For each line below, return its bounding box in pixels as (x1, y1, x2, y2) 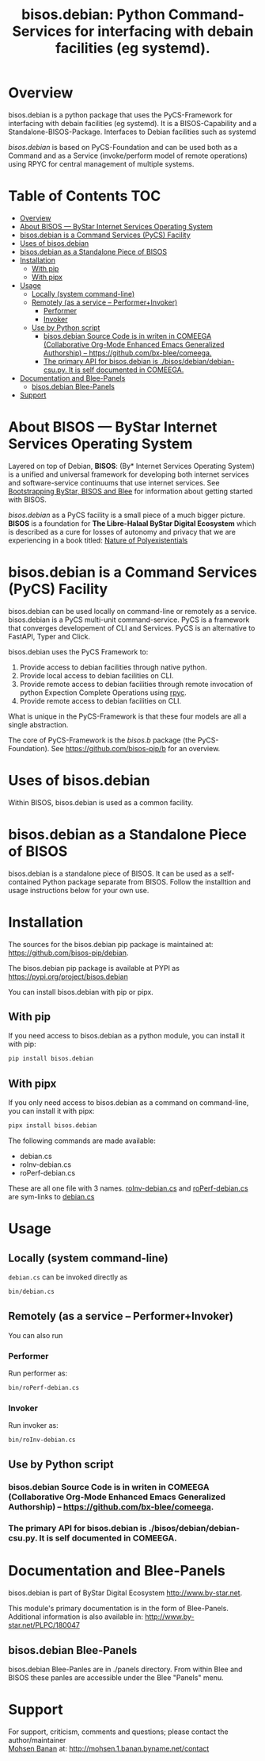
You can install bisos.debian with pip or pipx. (8, 987, 154, 996)
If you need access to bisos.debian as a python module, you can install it (8, 1031, 245, 1041)
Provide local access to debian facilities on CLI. (19, 670, 174, 680)
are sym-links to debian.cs (8, 1191, 95, 1201)
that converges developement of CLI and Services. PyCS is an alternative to (8, 623, 256, 632)
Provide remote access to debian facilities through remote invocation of (19, 679, 253, 689)
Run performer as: (8, 1368, 68, 1378)
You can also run (8, 1330, 63, 1340)
